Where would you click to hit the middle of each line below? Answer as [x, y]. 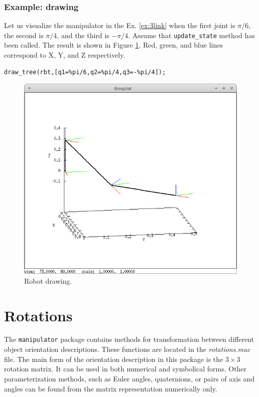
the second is [24, 35]
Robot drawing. [48, 280]
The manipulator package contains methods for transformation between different [129, 339]
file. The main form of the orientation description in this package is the [114, 359]
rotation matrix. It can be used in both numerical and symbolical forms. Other [125, 369]
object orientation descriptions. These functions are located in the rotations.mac [127, 349]
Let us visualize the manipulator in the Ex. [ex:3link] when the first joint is [120, 25]
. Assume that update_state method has [191, 35]
